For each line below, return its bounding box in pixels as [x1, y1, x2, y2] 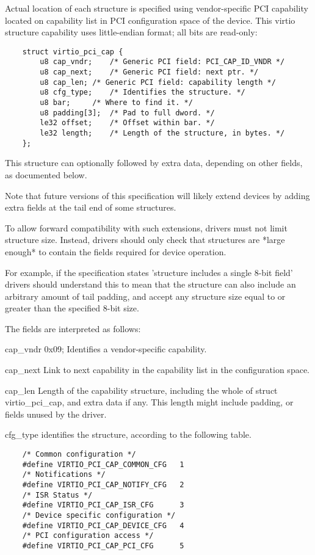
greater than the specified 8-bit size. [5, 302, 139, 314]
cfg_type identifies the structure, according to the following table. [5, 428, 252, 441]
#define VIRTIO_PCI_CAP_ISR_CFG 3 [22, 501, 184, 510]
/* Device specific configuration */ [22, 510, 176, 520]
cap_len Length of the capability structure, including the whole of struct [5, 383, 278, 396]
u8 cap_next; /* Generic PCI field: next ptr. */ [40, 68, 259, 77]
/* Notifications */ [22, 470, 106, 479]
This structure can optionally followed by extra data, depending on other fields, [5, 156, 303, 169]
